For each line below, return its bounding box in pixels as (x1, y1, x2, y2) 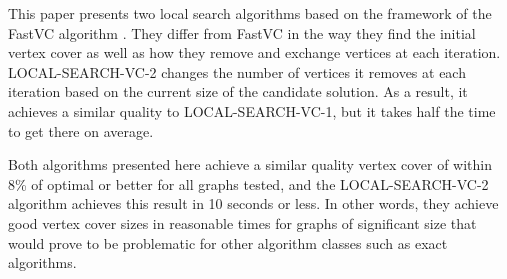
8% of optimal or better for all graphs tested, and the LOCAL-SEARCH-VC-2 (8, 173, 489, 194)
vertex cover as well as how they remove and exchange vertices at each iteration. (8, 42, 501, 63)
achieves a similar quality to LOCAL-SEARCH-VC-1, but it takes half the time (8, 100, 496, 121)
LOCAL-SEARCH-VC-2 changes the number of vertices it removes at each (8, 61, 466, 82)
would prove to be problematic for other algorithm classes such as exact (8, 232, 448, 253)
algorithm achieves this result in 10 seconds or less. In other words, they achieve (8, 193, 499, 214)
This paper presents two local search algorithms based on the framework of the (8, 3, 492, 23)
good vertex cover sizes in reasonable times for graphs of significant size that (8, 212, 477, 233)
